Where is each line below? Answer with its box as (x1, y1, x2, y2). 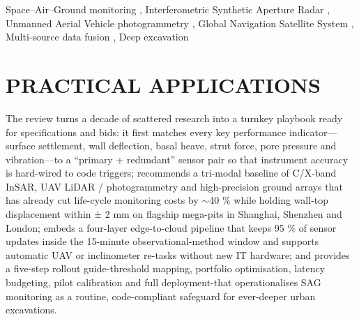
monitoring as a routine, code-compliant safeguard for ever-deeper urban (6, 288, 316, 303)
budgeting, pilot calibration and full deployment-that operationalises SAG (6, 275, 321, 290)
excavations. (6, 302, 57, 317)
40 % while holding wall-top (209, 193, 329, 207)
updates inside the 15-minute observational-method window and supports (6, 234, 319, 248)
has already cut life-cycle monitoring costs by (6, 193, 199, 207)
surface (6, 138, 36, 153)
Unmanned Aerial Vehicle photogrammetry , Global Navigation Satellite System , (6, 15, 354, 30)
